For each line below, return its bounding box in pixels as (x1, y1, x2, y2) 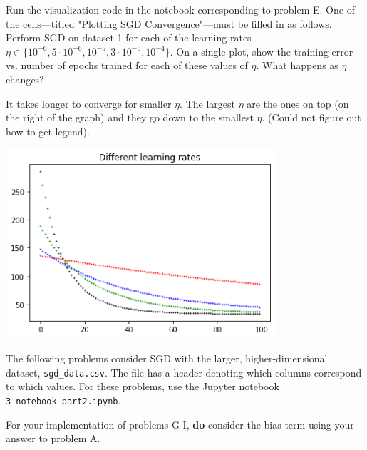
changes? (6, 71, 44, 86)
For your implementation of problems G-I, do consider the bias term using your (6, 416, 354, 431)
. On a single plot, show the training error (170, 44, 353, 58)
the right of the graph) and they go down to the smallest (6, 110, 254, 125)
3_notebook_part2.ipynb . (6, 392, 121, 407)
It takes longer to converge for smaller (6, 96, 172, 111)
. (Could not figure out (262, 110, 361, 125)
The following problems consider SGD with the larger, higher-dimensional (6, 351, 328, 365)
